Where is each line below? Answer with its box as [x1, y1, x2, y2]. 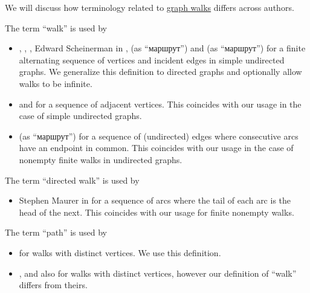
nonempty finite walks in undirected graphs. [19, 153, 182, 166]
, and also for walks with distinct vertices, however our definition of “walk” [19, 266, 297, 279]
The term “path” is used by [5, 226, 107, 239]
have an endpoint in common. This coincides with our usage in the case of [19, 141, 294, 154]
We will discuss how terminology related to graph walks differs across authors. [5, 1, 294, 13]
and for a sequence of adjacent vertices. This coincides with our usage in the [19, 97, 302, 110]
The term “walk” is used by [5, 21, 107, 34]
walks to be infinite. [19, 77, 92, 89]
